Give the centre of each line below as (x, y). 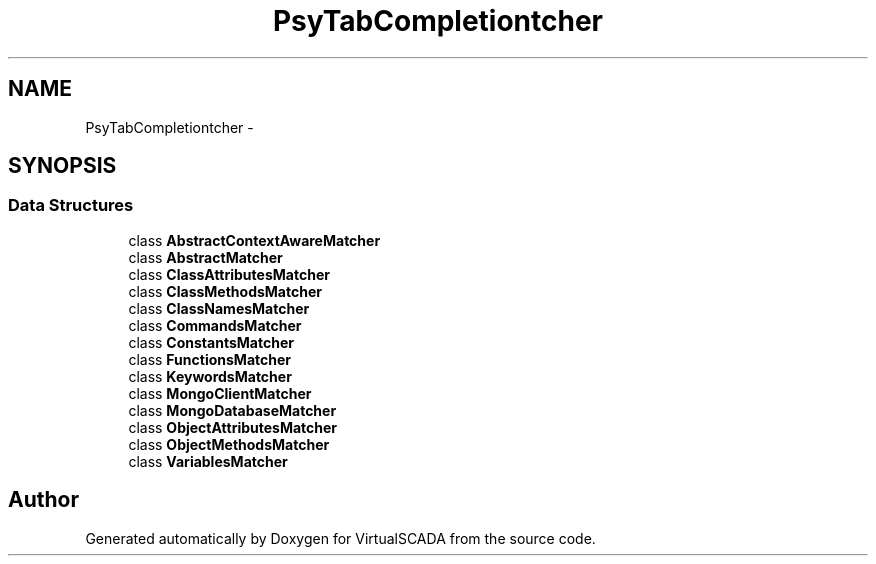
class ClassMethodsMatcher (225, 291)
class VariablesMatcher (208, 461)
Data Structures (71, 205)
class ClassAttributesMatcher (229, 274)
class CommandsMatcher (215, 325)
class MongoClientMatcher (220, 393)
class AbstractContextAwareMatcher (254, 240)
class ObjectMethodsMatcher (229, 444)
